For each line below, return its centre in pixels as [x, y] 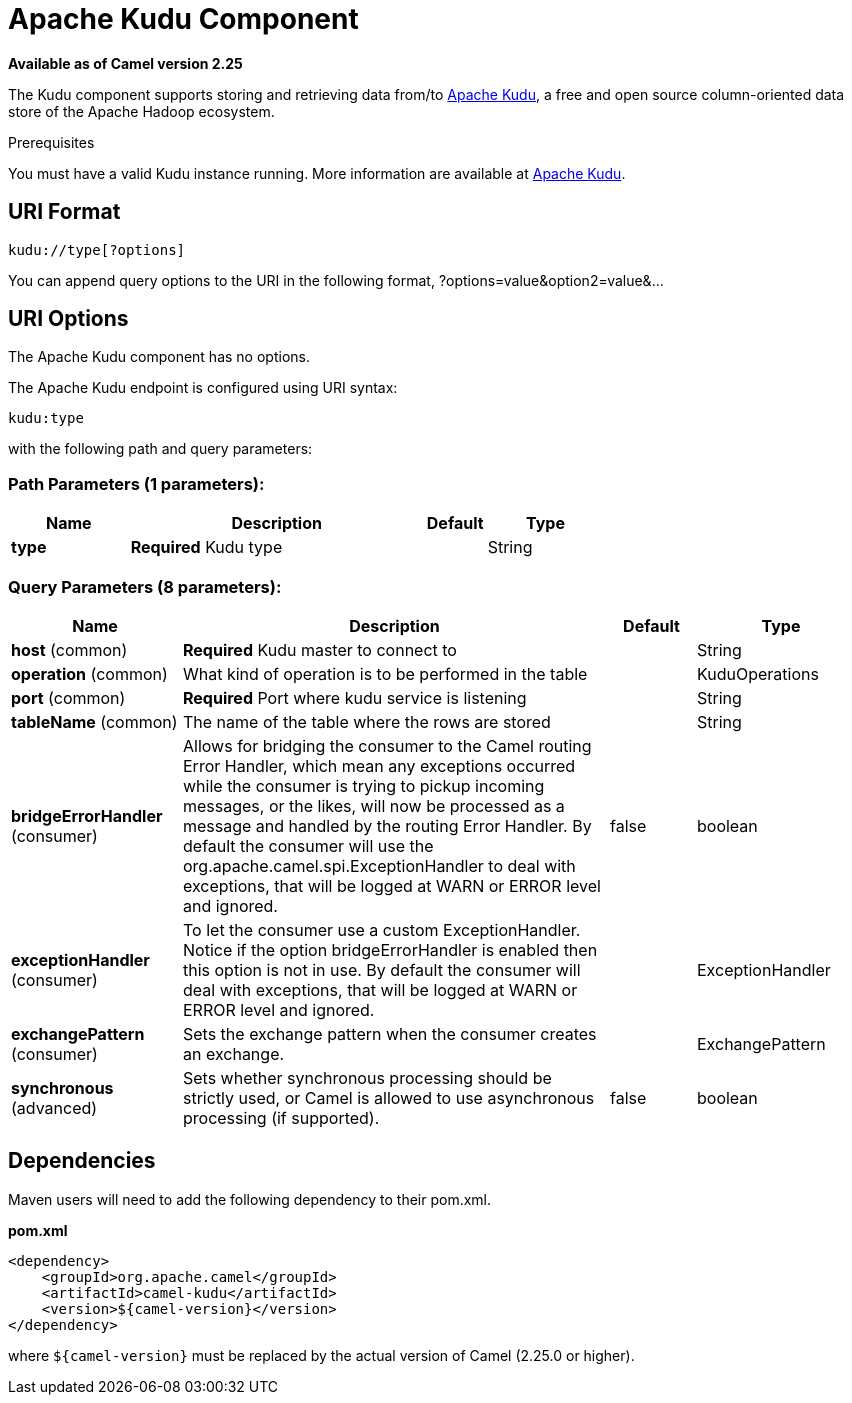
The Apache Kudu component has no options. [159, 357]
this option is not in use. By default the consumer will [382, 969]
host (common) [69, 649]
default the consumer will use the [308, 845]
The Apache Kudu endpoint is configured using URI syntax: [203, 388]
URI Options [68, 319]
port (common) [68, 697]
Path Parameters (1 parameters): [136, 483]
